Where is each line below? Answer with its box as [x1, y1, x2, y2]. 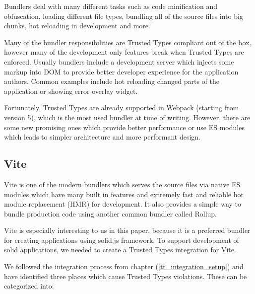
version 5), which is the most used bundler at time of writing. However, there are [4, 112, 251, 122]
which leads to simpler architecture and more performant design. [4, 132, 200, 142]
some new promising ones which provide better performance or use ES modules [4, 122, 245, 132]
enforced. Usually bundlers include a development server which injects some [4, 56, 234, 67]
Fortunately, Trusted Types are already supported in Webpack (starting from [4, 102, 239, 113]
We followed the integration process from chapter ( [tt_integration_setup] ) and [4, 261, 244, 272]
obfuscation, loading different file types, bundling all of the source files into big [4, 10, 243, 21]
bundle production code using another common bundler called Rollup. [4, 208, 217, 219]
